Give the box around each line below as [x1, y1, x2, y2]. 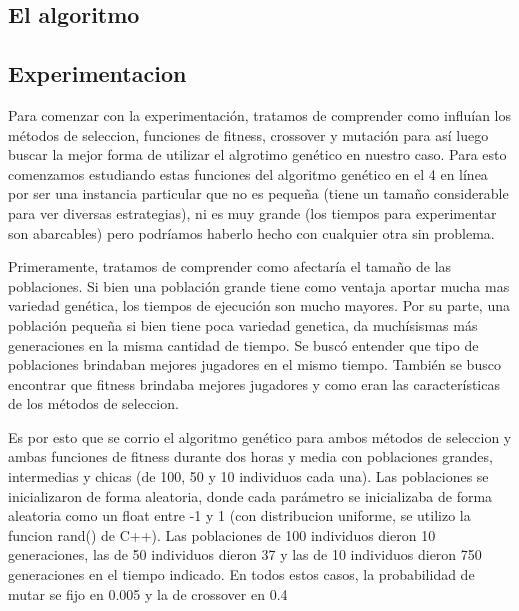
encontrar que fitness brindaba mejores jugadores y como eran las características [8, 373, 500, 394]
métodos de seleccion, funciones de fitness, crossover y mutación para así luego [8, 124, 489, 145]
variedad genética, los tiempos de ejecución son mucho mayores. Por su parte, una [8, 295, 510, 316]
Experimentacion [8, 58, 187, 89]
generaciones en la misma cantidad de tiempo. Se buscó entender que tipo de [8, 334, 479, 355]
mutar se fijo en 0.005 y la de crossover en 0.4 [8, 583, 288, 604]
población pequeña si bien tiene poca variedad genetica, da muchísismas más [8, 314, 478, 335]
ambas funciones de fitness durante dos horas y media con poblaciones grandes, [8, 446, 493, 467]
